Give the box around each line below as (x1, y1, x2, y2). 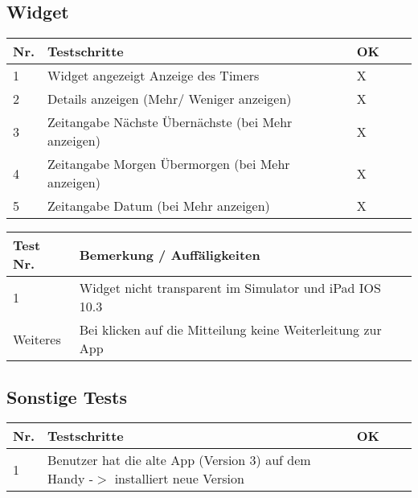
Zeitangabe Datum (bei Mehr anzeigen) (47, 196, 270, 216)
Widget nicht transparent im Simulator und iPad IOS (79, 278, 381, 298)
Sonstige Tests (6, 384, 128, 409)
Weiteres (13, 329, 61, 348)
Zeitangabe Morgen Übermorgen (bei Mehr (47, 154, 290, 174)
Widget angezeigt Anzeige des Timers (47, 66, 260, 85)
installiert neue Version (114, 469, 244, 488)
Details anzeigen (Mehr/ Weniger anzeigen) (47, 89, 292, 109)
